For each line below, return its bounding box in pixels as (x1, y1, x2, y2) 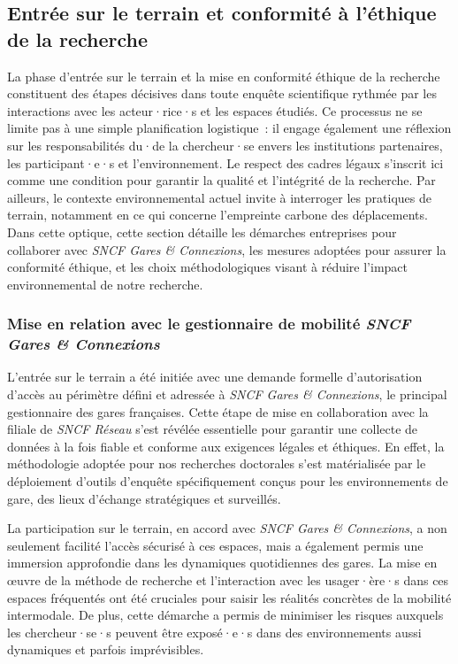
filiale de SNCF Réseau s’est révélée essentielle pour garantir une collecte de (7, 420, 418, 438)
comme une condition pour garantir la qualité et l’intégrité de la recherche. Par (7, 171, 436, 189)
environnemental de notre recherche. (7, 274, 203, 293)
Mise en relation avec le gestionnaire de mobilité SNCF (7, 313, 411, 335)
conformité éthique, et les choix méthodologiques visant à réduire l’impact (7, 258, 408, 276)
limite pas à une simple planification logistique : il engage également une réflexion (7, 119, 452, 137)
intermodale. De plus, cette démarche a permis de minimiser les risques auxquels (7, 606, 444, 624)
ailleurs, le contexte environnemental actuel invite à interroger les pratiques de (7, 188, 431, 206)
